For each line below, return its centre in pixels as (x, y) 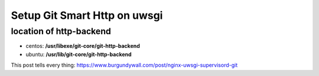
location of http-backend (61, 31)
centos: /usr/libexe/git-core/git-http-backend (83, 46)
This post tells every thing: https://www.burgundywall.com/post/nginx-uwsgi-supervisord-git (124, 65)
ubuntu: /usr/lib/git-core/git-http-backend (79, 54)
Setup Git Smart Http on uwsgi (87, 15)
